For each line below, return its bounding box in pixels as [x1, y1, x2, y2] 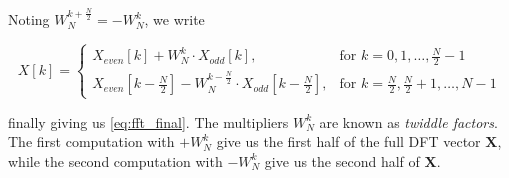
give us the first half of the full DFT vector [216, 131, 481, 152]
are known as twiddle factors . [319, 111, 498, 132]
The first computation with [8, 131, 175, 152]
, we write [144, 9, 205, 30]
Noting [8, 9, 50, 30]
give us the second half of [264, 150, 420, 171]
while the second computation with [8, 150, 223, 171]
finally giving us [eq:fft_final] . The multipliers [8, 111, 289, 132]
